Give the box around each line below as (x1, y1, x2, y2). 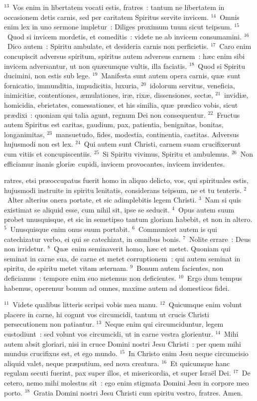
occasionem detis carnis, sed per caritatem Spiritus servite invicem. (4, 11, 209, 22)
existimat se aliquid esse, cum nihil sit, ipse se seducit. (4, 204, 170, 214)
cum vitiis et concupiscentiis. (4, 148, 92, 159)
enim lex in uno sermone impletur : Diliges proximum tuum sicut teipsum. (4, 21, 232, 32)
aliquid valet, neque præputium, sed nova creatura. (4, 358, 159, 368)
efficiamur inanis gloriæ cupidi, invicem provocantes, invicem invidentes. (4, 158, 225, 169)
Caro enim (219, 41, 252, 51)
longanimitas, (4, 129, 45, 139)
